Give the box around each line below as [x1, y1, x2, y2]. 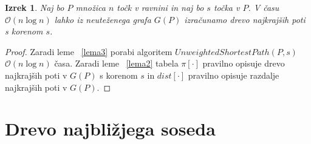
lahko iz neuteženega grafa [54, 13, 151, 25]
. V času [248, 1, 279, 13]
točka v [213, 1, 240, 13]
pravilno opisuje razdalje [188, 68, 279, 81]
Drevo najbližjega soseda [5, 116, 216, 141]
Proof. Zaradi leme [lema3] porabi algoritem [5, 45, 173, 57]
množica [75, 1, 106, 13]
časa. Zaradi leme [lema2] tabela [54, 57, 179, 70]
